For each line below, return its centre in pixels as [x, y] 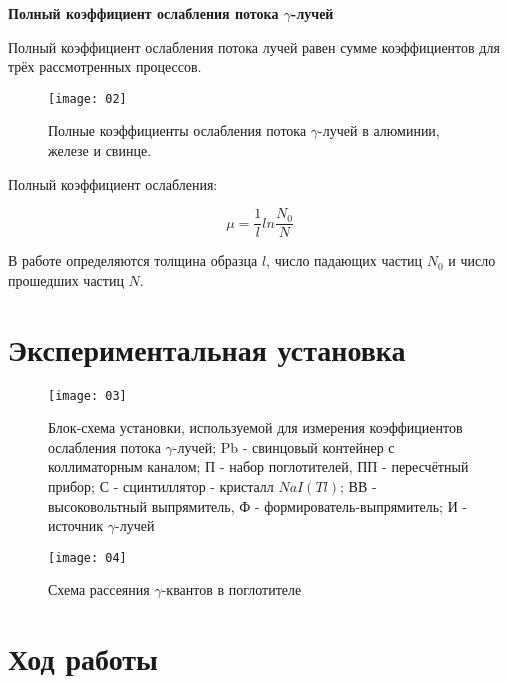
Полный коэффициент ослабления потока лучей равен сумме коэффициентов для [254, 46]
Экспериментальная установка [207, 348]
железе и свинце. [100, 150]
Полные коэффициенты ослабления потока [177, 130]
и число [472, 260]
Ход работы [83, 658]
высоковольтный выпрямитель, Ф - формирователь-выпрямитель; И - [258, 505]
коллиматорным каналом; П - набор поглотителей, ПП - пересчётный [258, 466]
